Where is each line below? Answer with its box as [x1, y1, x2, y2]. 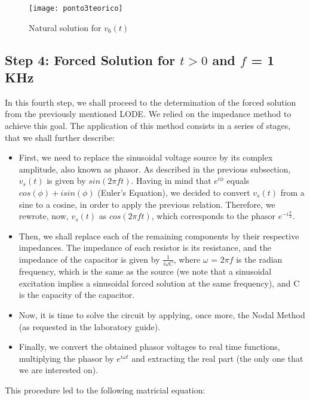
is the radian [236, 253, 283, 265]
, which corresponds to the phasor [151, 210, 276, 222]
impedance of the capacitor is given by [19, 253, 160, 265]
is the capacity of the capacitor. [19, 288, 135, 301]
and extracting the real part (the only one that [131, 352, 303, 364]
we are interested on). [19, 364, 99, 376]
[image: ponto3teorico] [29, 4, 123, 13]
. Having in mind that [131, 174, 211, 187]
